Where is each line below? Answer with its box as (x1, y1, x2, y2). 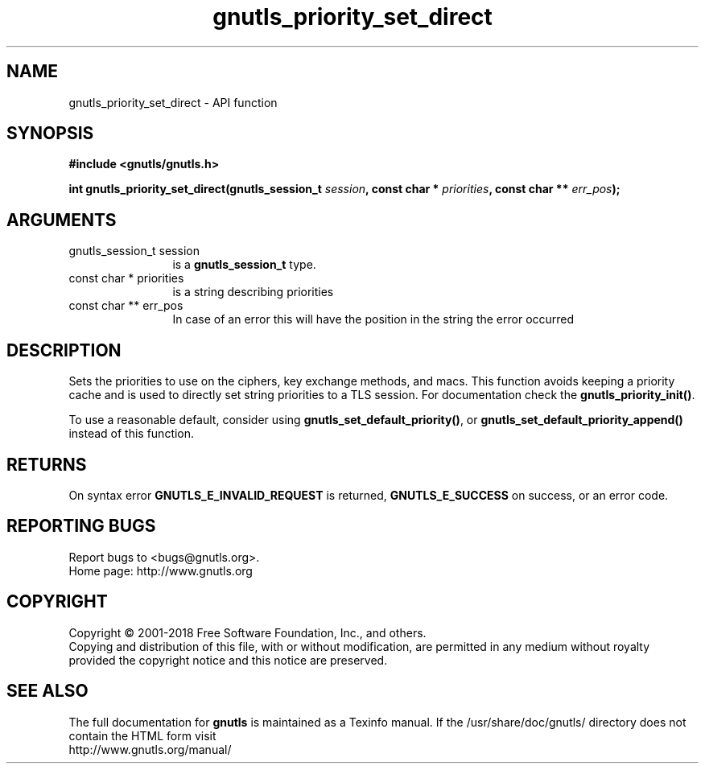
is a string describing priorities (172, 285, 334, 299)
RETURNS (6, 454, 87, 475)
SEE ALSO (6, 681, 89, 702)
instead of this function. (68, 426, 195, 441)
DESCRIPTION (6, 340, 122, 360)
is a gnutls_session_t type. (172, 257, 316, 272)
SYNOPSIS (6, 123, 94, 144)
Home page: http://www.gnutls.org (68, 563, 253, 578)
